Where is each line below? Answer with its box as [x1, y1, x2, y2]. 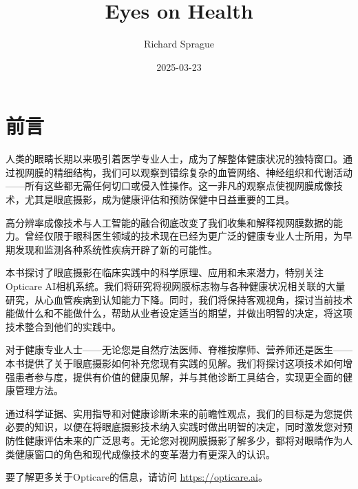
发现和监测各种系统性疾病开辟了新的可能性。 [14, 242, 218, 256]
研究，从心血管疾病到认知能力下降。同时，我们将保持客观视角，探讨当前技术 [6, 292, 352, 306]
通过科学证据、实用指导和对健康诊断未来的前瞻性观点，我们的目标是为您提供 [6, 406, 352, 420]
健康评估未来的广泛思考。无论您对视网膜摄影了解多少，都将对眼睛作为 [24, 433, 343, 447]
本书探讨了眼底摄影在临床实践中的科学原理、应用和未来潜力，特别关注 [6, 265, 324, 280]
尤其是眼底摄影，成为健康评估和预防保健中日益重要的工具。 [24, 192, 295, 207]
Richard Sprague [144, 37, 214, 51]
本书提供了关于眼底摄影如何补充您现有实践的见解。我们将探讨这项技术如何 [6, 355, 343, 370]
